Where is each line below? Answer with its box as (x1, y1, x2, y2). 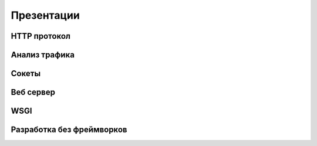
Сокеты (11, 69, 41, 79)
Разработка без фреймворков (11, 125, 127, 135)
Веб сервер (11, 87, 56, 97)
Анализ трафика (11, 50, 75, 60)
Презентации (11, 9, 80, 22)
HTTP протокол (11, 31, 70, 41)
